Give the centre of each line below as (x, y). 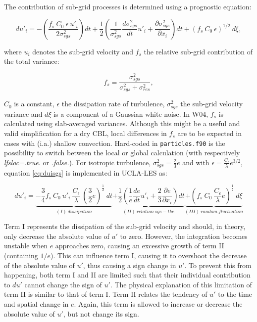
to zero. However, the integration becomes (184, 236)
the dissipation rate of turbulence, (113, 104)
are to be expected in (210, 133)
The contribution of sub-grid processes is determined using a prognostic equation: (128, 6)
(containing (21, 255)
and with (196, 162)
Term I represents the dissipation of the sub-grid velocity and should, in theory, (125, 226)
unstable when (26, 246)
